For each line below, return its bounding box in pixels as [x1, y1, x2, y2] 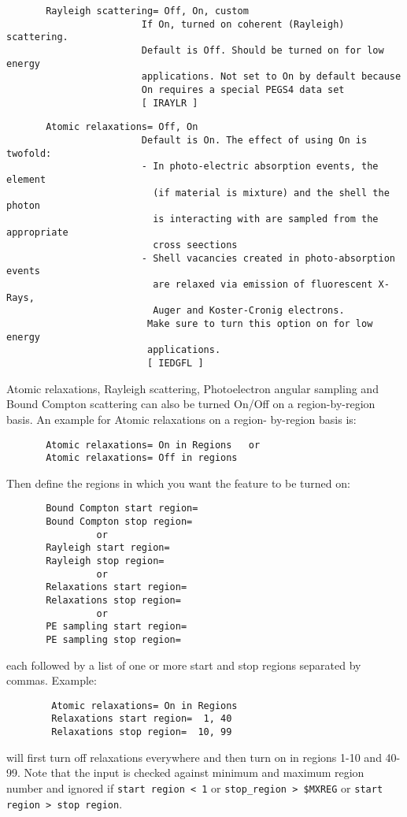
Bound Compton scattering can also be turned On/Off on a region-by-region [6, 396, 376, 412]
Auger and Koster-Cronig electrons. [153, 305, 345, 317]
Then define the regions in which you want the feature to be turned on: [6, 474, 350, 491]
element [6, 173, 46, 185]
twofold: [6, 147, 52, 159]
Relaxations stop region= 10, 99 [51, 726, 232, 738]
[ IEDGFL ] [146, 358, 204, 370]
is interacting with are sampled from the [153, 213, 379, 225]
